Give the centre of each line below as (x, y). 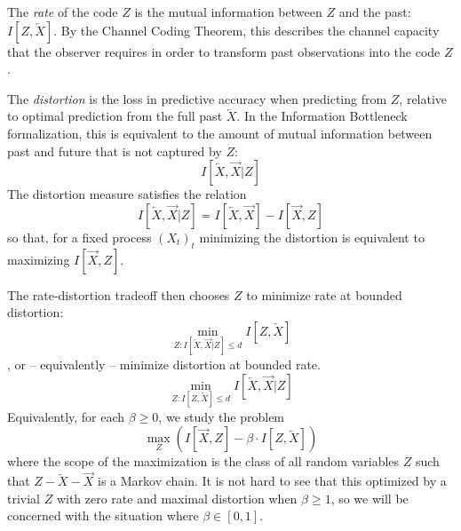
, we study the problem (222, 416)
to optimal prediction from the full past (115, 116)
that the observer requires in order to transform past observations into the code (224, 51)
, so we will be (370, 498)
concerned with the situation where (103, 515)
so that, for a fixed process (79, 237)
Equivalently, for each (66, 416)
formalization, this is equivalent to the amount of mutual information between (220, 133)
